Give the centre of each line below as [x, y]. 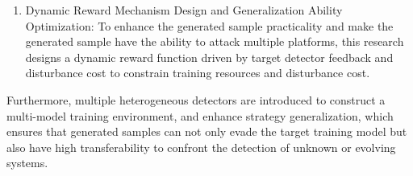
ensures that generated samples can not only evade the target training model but [207, 131]
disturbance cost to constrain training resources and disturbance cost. [198, 73]
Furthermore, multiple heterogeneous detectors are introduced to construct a [196, 99]
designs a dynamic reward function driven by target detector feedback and [209, 57]
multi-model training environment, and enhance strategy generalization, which [200, 115]
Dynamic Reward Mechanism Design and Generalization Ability [184, 10]
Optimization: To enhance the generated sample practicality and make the [209, 25]
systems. [27, 163]
